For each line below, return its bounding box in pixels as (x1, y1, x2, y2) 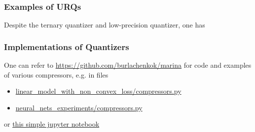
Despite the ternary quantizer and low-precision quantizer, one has (4, 20, 205, 30)
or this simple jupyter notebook (4, 119, 100, 129)
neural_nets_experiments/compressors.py (15, 102, 143, 112)
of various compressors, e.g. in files (4, 69, 109, 79)
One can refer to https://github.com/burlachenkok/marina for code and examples (4, 60, 252, 70)
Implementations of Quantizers (4, 40, 129, 53)
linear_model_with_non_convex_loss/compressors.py (15, 86, 182, 96)
